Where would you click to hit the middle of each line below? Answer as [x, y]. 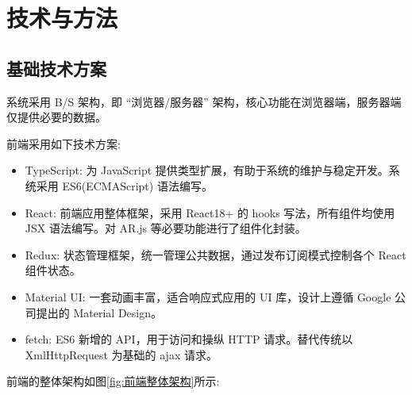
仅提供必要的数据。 [56, 117]
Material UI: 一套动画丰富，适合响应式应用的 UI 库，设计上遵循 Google [208, 296]
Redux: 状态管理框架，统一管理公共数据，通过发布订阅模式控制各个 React [216, 254]
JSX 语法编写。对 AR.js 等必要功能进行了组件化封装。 [166, 228]
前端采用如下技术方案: [64, 143]
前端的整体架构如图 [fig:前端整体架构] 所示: [113, 381]
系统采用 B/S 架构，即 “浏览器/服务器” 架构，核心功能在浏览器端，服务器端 [204, 101]
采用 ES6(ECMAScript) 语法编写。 [124, 185]
